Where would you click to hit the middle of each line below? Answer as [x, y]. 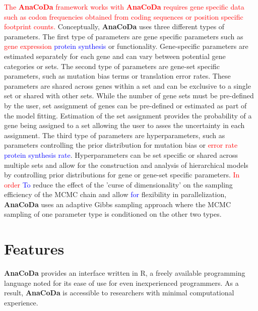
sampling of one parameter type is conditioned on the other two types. [113, 214]
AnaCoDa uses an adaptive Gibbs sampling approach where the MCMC [118, 204]
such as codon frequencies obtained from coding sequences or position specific [124, 16]
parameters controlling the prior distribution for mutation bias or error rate [121, 145]
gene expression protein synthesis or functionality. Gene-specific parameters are [126, 46]
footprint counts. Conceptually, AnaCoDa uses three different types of [114, 26]
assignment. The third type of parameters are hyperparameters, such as [115, 135]
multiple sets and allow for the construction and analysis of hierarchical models [126, 165]
